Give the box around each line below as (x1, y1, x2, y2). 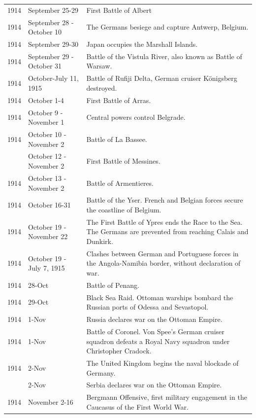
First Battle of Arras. (86, 95, 151, 105)
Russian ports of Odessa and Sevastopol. (86, 302, 209, 312)
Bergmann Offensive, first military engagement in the (86, 392, 247, 402)
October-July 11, (28, 73, 79, 83)
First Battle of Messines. (86, 156, 160, 166)
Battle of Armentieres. (86, 177, 154, 188)
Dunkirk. (86, 236, 113, 246)
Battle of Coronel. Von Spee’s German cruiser (86, 326, 224, 336)
